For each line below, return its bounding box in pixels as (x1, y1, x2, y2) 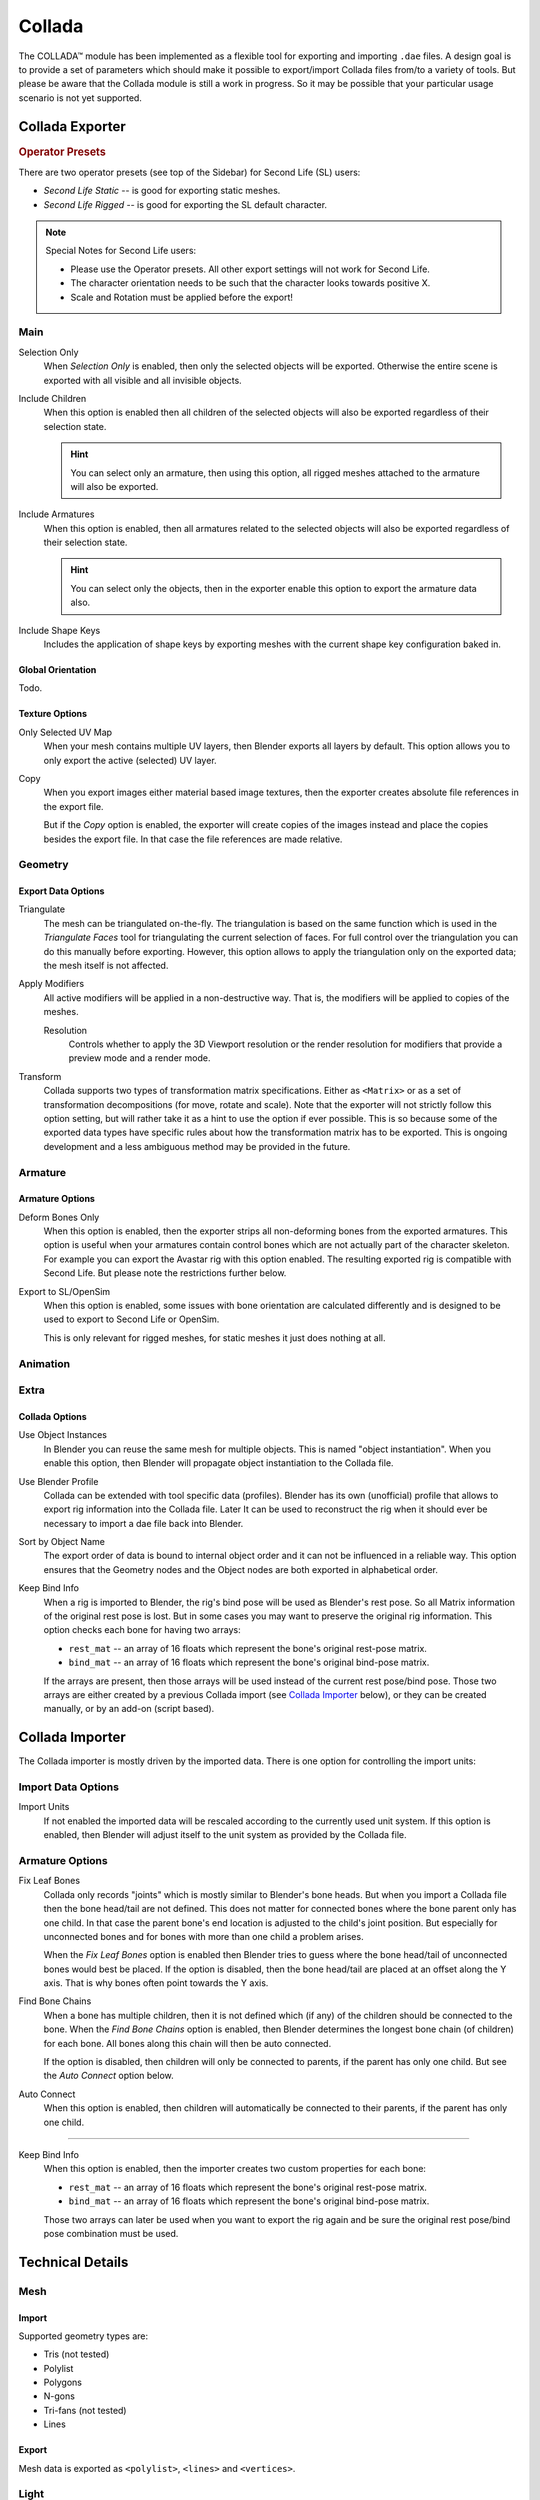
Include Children (18, 392, 87, 404)
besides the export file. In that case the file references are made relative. (43, 833, 343, 845)
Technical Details (18, 2253, 129, 2270)
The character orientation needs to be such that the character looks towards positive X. (70, 277, 431, 289)
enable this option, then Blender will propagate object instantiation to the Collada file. (43, 1457, 394, 1469)
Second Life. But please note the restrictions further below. (43, 1267, 287, 1279)
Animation (18, 1356, 70, 1370)
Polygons (43, 2376, 82, 2389)
